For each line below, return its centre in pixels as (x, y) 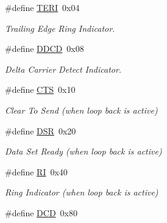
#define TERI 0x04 (42, 7)
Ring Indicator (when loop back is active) (82, 192)
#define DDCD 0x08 (44, 49)
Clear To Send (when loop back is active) (81, 110)
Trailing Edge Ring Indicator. (60, 28)
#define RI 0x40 (36, 171)
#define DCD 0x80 (41, 212)
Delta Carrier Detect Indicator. (63, 69)
